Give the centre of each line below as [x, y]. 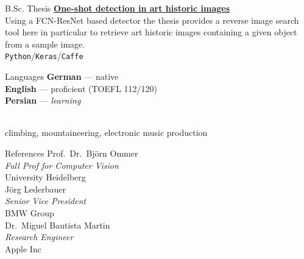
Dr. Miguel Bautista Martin [58, 225]
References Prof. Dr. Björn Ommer [72, 153]
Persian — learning [43, 100]
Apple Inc [23, 248]
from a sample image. [45, 44]
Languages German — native [62, 76]
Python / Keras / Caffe [44, 56]
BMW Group [30, 212]
